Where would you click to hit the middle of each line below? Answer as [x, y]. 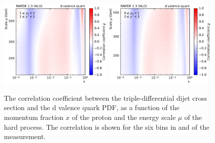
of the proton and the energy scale [124, 117]
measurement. [25, 136]
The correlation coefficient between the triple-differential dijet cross [106, 98]
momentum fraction [34, 117]
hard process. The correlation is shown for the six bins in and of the [107, 127]
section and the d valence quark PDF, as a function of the [92, 107]
